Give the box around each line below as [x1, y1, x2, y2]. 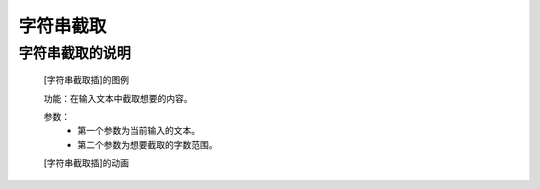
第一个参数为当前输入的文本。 [77, 125, 200, 137]
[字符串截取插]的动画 [43, 157, 130, 169]
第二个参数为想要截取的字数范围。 [77, 138, 218, 150]
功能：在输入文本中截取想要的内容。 [43, 92, 193, 104]
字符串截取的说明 [18, 44, 132, 62]
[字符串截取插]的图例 [43, 74, 130, 86]
